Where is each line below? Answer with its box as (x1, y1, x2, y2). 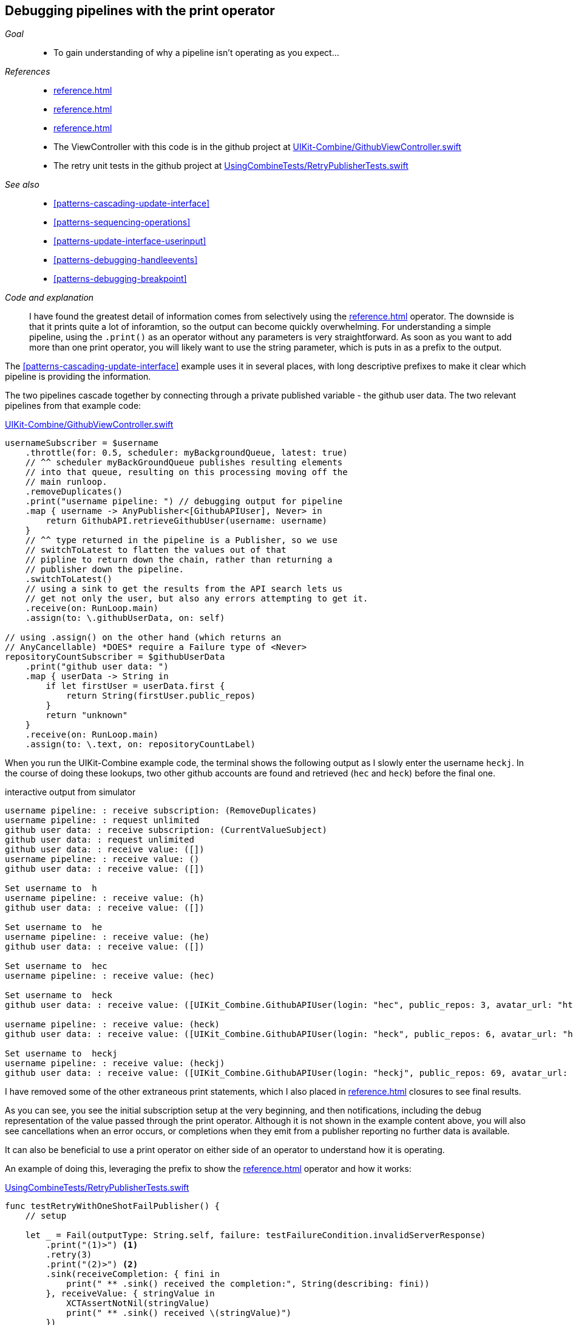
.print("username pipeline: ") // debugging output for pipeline (25, 496, 343, 507)
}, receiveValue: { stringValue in (46, 1289, 215, 1299)
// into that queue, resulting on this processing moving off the (25, 467, 348, 478)
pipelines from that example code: (5, 400, 141, 411)
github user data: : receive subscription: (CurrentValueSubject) (5, 825, 328, 835)
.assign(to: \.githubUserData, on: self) (25, 613, 225, 623)
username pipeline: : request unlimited (5, 815, 200, 826)
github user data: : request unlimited (5, 835, 194, 845)
